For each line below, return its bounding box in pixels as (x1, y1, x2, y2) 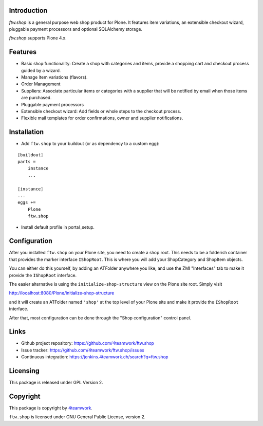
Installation (9, 128, 44, 136)
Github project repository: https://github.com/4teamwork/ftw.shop (21, 340, 154, 346)
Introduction (9, 6, 48, 15)
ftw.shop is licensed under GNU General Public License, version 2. (9, 414, 146, 420)
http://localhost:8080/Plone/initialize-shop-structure (9, 290, 114, 296)
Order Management (21, 81, 61, 87)
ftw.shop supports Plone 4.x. (9, 35, 67, 41)
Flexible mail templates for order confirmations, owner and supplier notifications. (21, 115, 183, 121)
